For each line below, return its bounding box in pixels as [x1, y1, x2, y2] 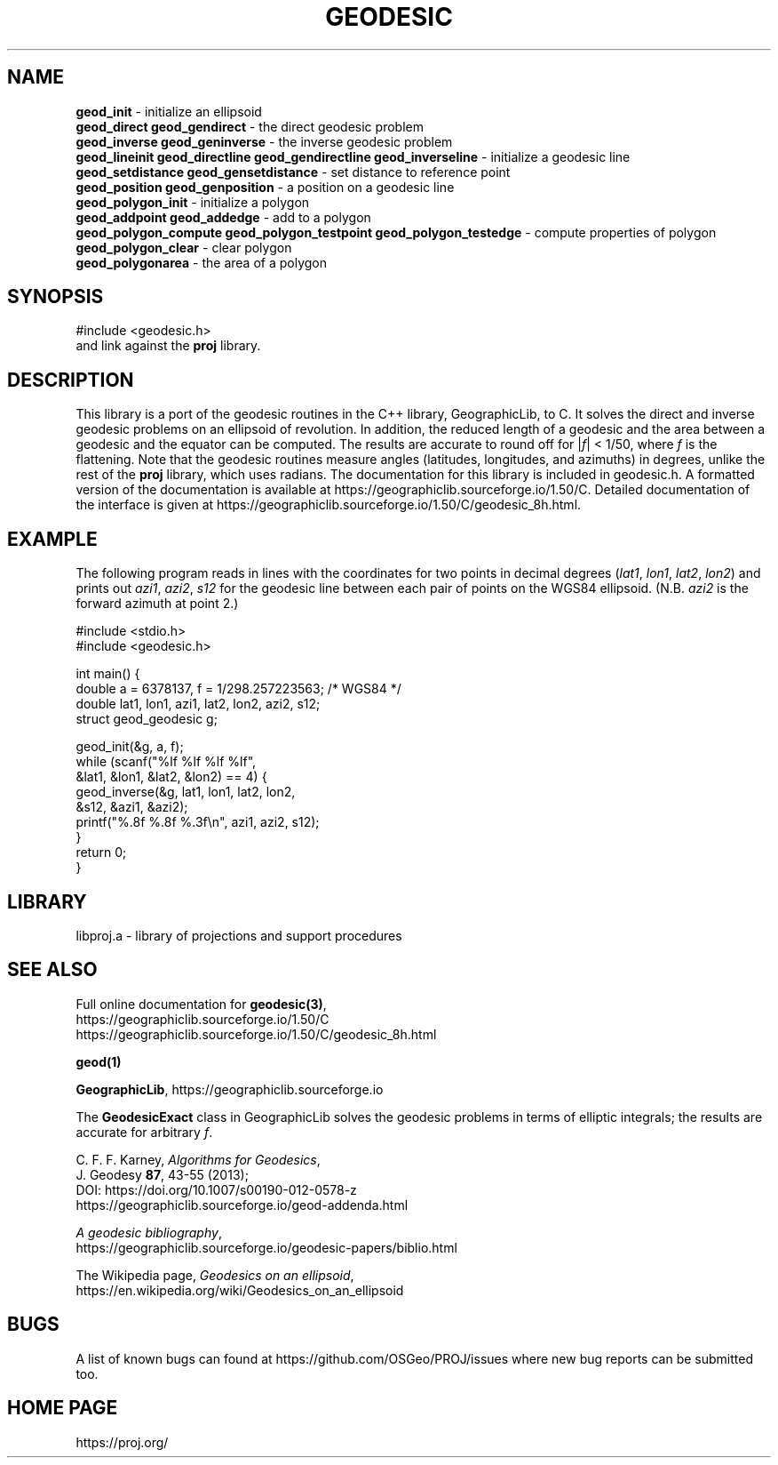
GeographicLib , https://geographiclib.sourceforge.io [75, 1081, 384, 1097]
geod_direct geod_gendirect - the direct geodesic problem [75, 118, 424, 134]
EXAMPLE [7, 527, 98, 550]
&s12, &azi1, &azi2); [75, 799, 188, 815]
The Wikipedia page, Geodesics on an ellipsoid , [75, 1267, 354, 1283]
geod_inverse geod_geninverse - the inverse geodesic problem [75, 133, 453, 149]
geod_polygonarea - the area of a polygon [75, 254, 327, 270]
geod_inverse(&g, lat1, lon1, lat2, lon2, [75, 784, 296, 800]
